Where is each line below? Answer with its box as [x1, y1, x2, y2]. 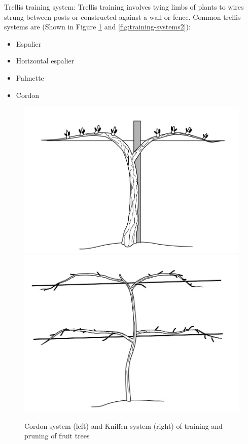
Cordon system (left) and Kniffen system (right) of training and [24, 420, 223, 431]
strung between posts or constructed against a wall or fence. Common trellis [4, 11, 241, 22]
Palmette [16, 72, 44, 83]
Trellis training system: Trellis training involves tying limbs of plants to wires [4, 2, 244, 12]
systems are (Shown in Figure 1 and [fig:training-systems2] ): [4, 21, 191, 32]
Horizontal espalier [16, 55, 75, 66]
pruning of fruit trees [24, 430, 90, 441]
